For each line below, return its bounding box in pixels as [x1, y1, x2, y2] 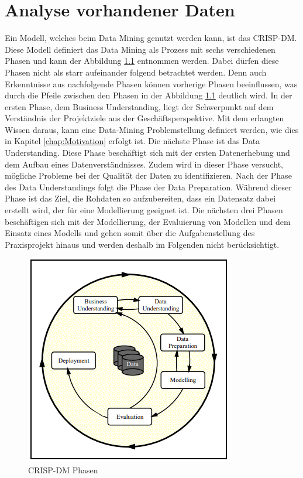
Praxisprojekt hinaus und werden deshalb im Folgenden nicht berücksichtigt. [5, 238, 280, 250]
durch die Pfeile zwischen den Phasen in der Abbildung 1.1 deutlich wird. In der [5, 89, 292, 101]
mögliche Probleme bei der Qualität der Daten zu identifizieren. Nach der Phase [5, 169, 292, 182]
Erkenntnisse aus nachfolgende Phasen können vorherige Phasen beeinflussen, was [5, 77, 298, 90]
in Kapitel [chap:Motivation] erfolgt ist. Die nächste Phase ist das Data [5, 135, 260, 147]
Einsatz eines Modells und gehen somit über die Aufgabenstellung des [5, 227, 255, 239]
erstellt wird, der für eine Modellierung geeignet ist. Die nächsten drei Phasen [5, 204, 283, 216]
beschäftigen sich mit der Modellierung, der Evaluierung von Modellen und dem [5, 215, 291, 227]
